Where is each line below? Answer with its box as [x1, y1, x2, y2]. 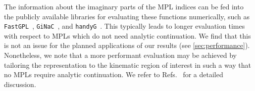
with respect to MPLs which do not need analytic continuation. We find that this [4, 30, 251, 41]
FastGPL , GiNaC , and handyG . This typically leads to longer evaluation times [4, 21, 245, 31]
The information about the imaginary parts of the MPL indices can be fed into [4, 1, 244, 11]
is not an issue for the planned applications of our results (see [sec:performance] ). [4, 40, 250, 50]
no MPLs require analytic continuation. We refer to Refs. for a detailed [4, 69, 223, 80]
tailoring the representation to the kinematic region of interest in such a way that [4, 59, 251, 70]
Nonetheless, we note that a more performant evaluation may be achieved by [4, 50, 237, 60]
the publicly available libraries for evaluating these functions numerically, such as [4, 11, 250, 21]
